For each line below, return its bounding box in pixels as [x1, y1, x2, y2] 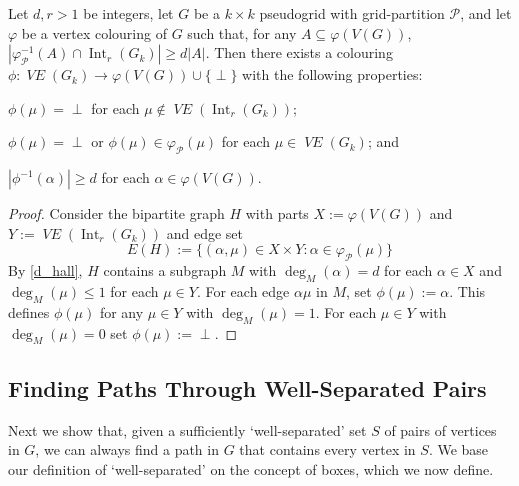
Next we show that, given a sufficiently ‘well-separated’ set [8, 419, 367, 440]
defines [8, 301, 50, 322]
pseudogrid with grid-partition [259, 3, 445, 23]
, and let [460, 3, 512, 23]
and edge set [166, 222, 243, 243]
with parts [245, 203, 309, 224]
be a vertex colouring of [21, 22, 167, 43]
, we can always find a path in [35, 439, 219, 460]
